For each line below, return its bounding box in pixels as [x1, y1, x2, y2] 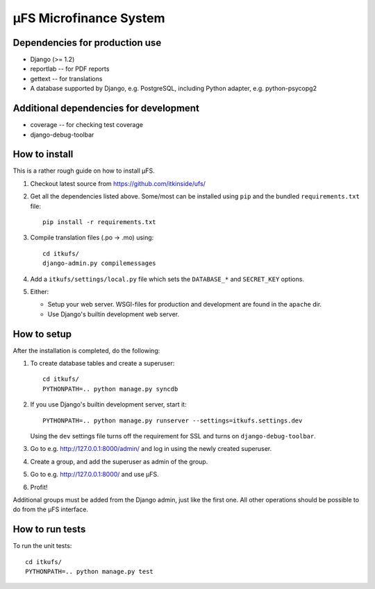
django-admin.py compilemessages [42, 259, 156, 267]
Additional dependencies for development [12, 103, 199, 114]
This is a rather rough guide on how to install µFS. [12, 167, 156, 175]
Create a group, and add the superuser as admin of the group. [30, 457, 208, 466]
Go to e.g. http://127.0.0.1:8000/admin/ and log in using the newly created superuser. [30, 445, 272, 453]
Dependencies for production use [12, 37, 162, 49]
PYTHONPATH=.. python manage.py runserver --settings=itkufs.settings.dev [42, 416, 303, 425]
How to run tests [12, 524, 86, 536]
